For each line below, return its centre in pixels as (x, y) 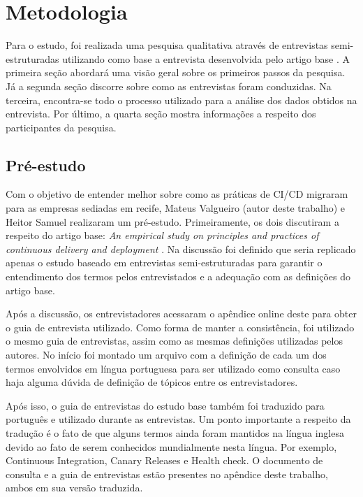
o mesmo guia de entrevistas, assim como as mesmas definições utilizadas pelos (174, 341)
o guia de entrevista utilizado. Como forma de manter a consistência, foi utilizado (180, 327)
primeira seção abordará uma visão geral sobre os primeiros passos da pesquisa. (176, 72)
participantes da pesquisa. (61, 127)
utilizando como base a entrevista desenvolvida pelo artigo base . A (206, 58)
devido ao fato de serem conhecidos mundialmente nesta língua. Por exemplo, (171, 446)
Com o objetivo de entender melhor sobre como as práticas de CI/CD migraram (177, 194)
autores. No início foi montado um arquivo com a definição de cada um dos (166, 355)
